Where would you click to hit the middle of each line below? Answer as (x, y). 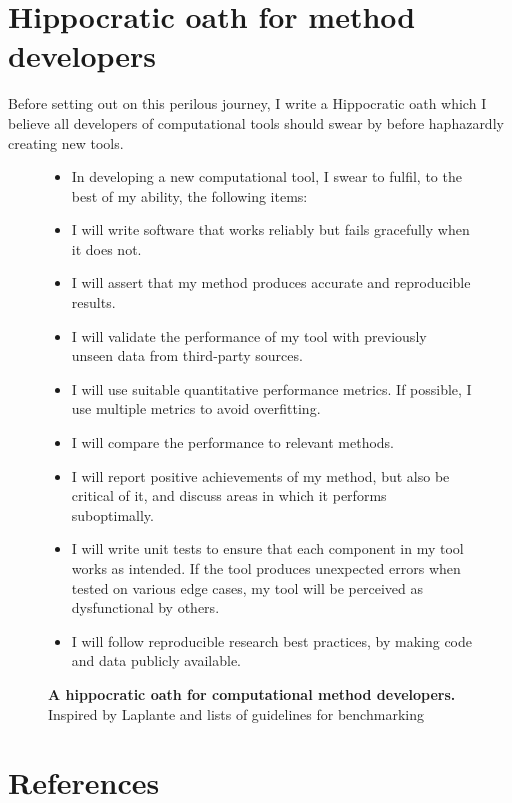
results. (93, 302)
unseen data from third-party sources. (187, 355)
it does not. (106, 248)
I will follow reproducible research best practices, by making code (271, 640)
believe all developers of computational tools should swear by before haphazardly (256, 122)
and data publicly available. (156, 660)
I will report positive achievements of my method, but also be (260, 475)
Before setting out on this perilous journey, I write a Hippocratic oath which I (247, 103)
